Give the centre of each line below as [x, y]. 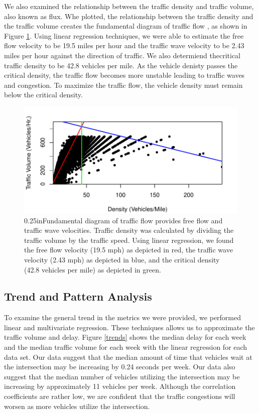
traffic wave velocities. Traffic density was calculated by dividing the [129, 230]
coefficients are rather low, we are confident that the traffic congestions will [120, 396]
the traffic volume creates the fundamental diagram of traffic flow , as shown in [126, 26]
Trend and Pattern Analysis [78, 296]
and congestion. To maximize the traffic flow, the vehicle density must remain [123, 85]
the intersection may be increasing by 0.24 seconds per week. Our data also [120, 367]
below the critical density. [43, 95]
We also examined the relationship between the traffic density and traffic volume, [129, 6]
